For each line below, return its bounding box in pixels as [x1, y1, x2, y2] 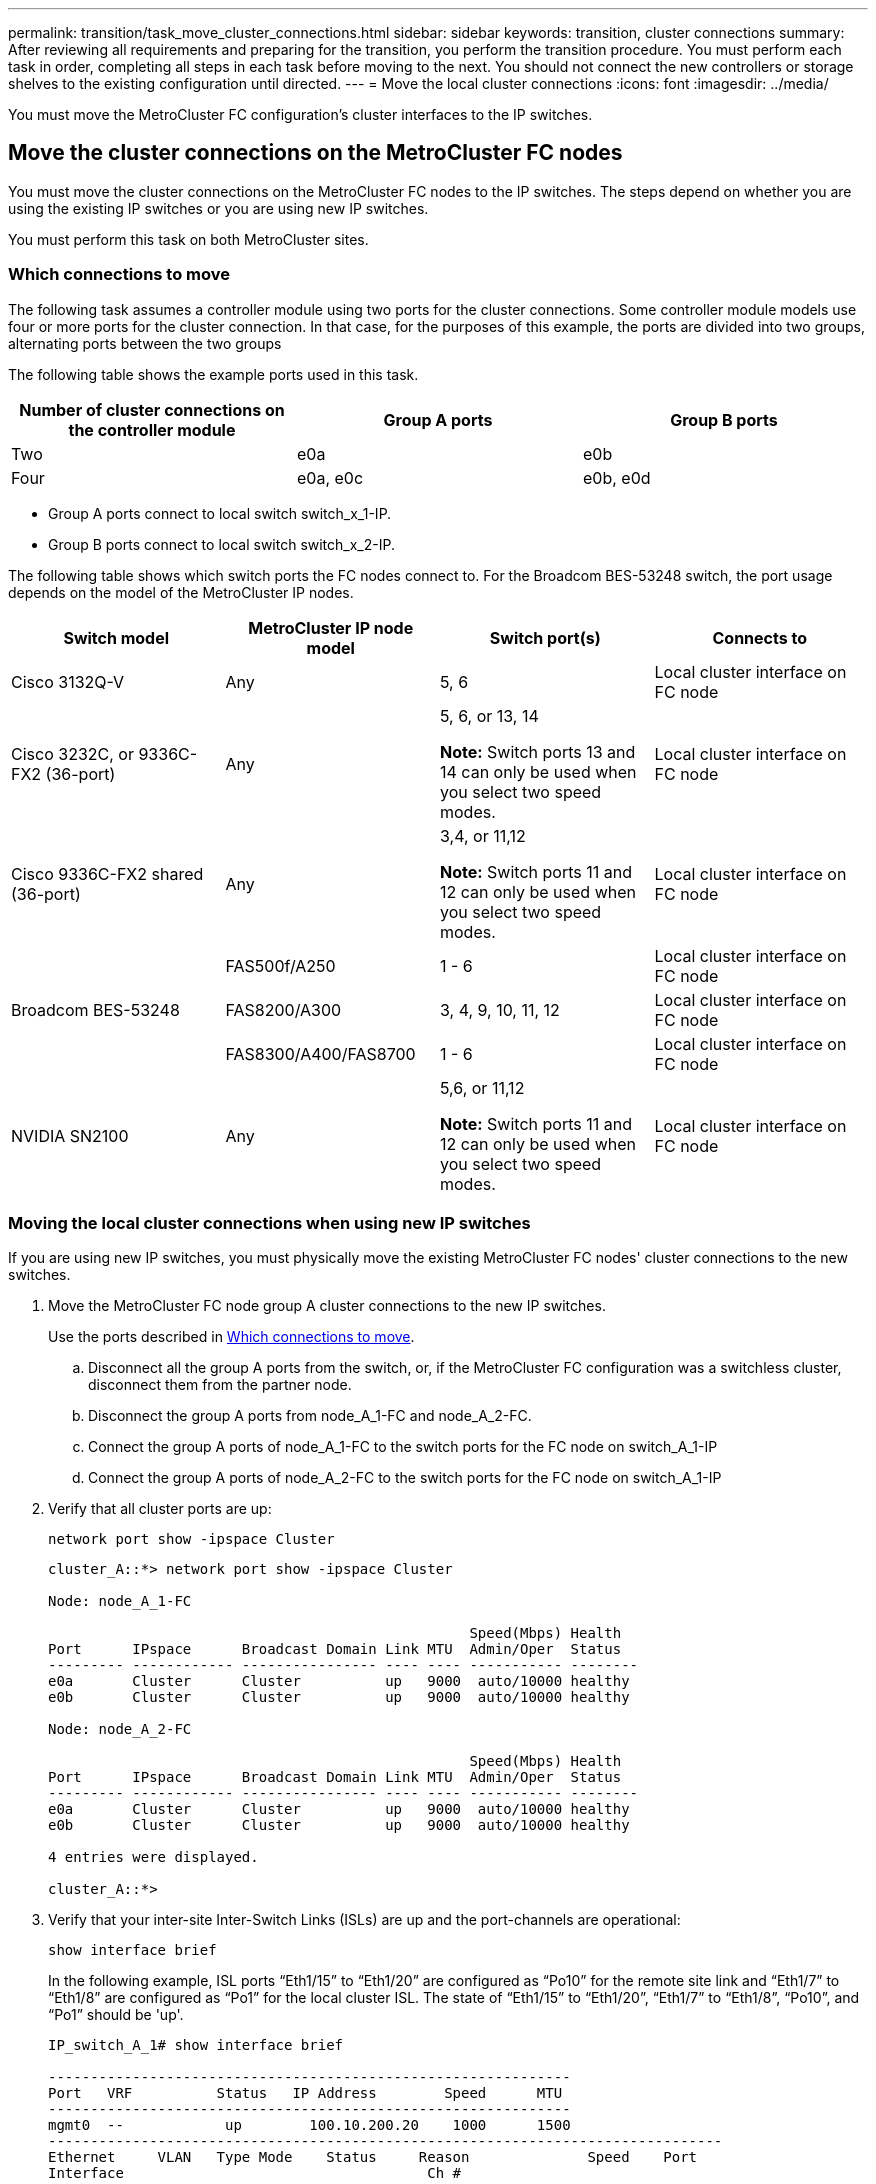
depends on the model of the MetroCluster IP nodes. [8, 583, 354, 601]
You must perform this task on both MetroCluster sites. [8, 230, 369, 248]
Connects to [712, 627, 808, 648]
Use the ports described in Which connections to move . [48, 1328, 415, 1346]
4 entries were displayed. [48, 1849, 259, 1866]
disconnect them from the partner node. [88, 1376, 352, 1394]
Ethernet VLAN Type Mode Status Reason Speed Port [48, 2149, 698, 2166]
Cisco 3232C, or [11, 743, 134, 764]
